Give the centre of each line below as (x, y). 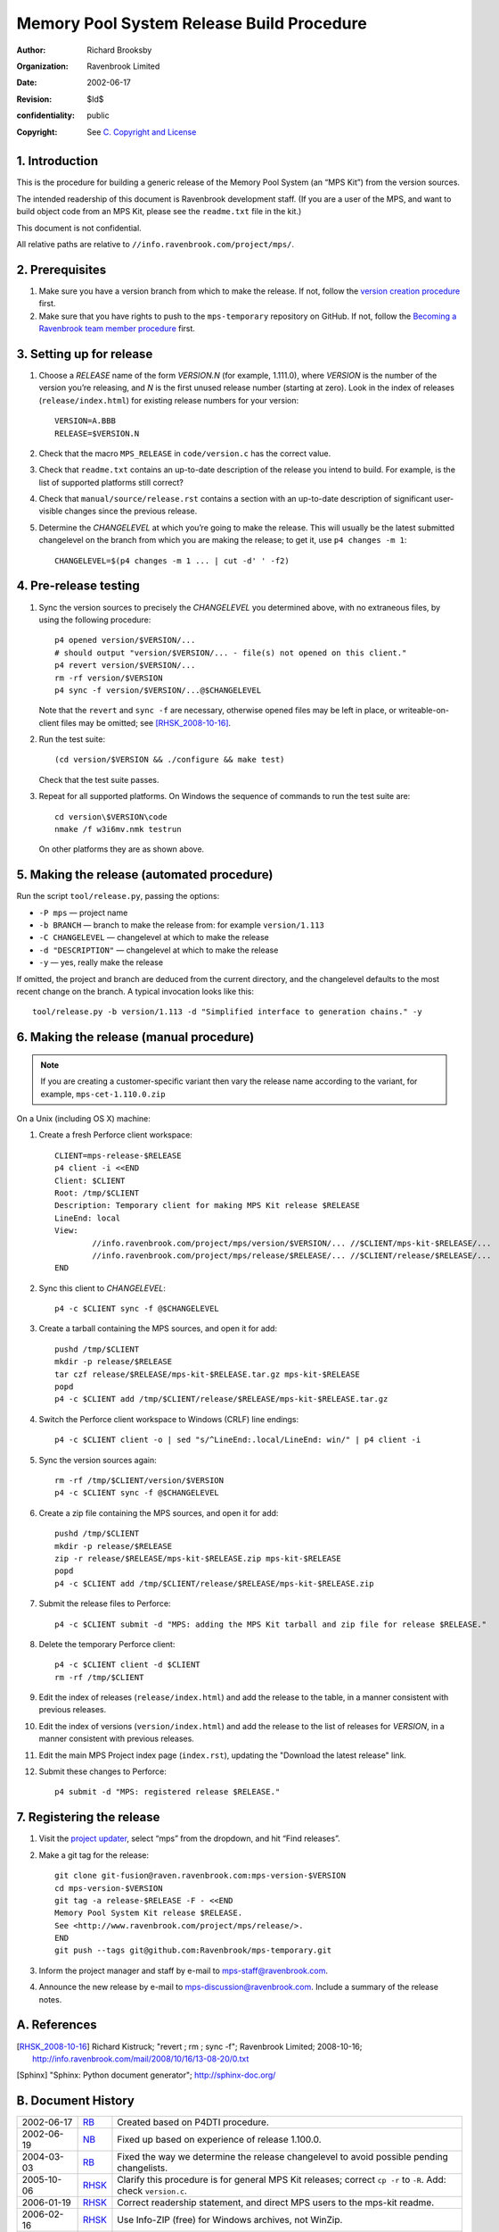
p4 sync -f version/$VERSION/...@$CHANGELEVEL (158, 690)
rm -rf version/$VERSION (109, 678)
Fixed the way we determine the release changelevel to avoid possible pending (283, 2157)
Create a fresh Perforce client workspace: (116, 1135)
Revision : (34, 99)
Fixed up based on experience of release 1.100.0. (219, 2140)
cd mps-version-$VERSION (109, 1888)
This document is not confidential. (79, 228)
